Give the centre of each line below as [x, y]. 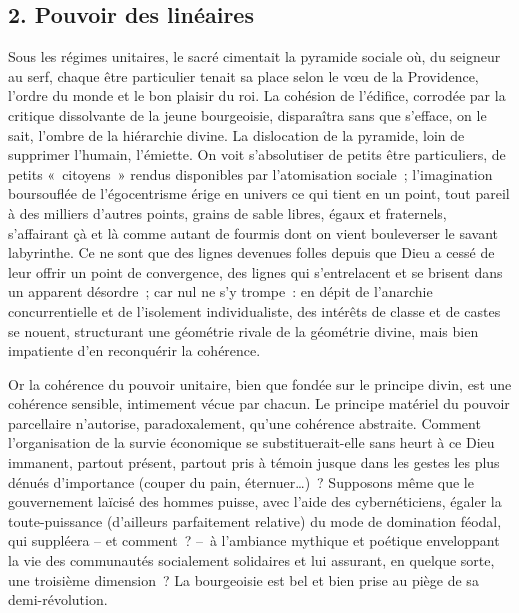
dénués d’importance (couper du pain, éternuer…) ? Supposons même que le [241, 481]
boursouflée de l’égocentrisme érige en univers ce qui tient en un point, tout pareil [259, 193]
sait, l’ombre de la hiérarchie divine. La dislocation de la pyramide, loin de [236, 134]
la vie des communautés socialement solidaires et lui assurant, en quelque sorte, [251, 560]
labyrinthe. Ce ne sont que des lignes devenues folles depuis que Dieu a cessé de [251, 252]
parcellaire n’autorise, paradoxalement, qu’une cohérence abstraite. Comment [244, 422]
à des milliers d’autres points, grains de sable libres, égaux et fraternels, [227, 212]
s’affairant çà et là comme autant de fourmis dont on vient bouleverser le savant [253, 232]
